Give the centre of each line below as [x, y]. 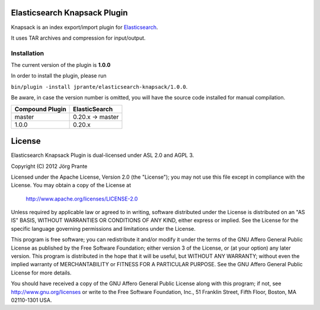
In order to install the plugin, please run [59, 76]
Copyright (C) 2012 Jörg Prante [49, 166]
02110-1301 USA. [31, 300]
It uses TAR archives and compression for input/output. [78, 38]
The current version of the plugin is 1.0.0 [61, 65]
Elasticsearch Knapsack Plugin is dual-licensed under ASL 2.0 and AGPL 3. [103, 155]
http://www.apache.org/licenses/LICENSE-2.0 [82, 199]
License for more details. [41, 273]
